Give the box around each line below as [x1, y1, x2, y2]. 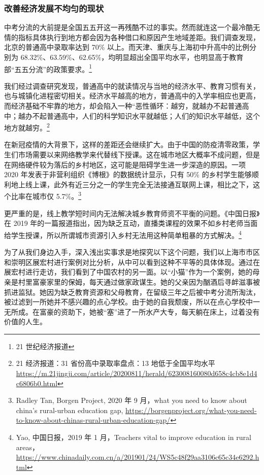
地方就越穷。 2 [4, 121, 50, 132]
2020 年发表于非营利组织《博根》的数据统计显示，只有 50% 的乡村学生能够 [4, 169, 252, 180]
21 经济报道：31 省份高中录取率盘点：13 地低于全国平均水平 [16, 358, 215, 368]
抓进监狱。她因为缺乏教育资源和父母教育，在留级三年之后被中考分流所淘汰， [4, 286, 260, 297]
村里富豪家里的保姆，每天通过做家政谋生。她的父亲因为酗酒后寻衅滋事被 [18, 276, 260, 287]
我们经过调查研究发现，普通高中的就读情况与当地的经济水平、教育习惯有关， [4, 80, 260, 91]
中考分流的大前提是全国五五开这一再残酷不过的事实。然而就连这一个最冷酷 [4, 22, 253, 32]
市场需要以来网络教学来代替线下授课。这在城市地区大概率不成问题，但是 [18, 149, 260, 160]
